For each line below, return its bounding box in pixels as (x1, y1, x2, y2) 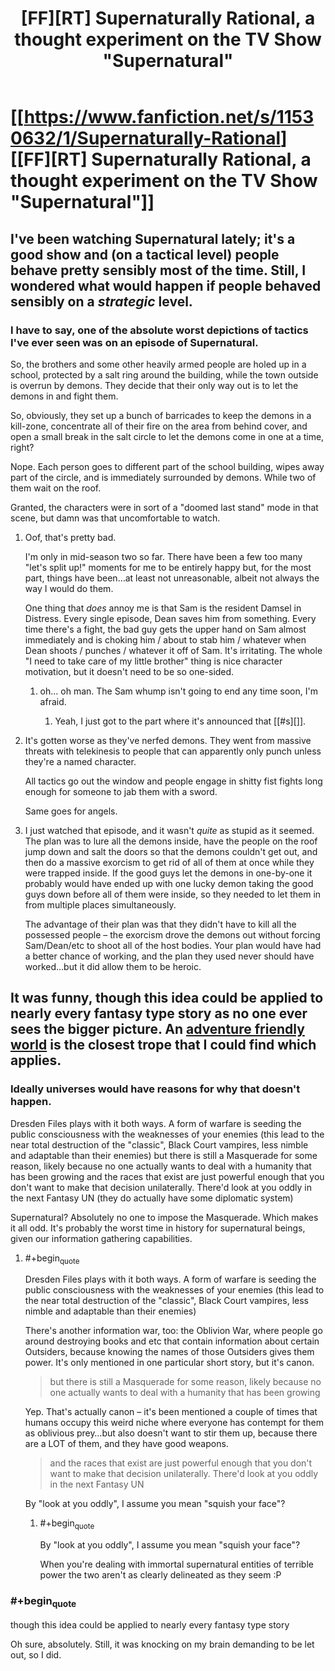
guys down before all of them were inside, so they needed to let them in (24, 888, 322, 900)
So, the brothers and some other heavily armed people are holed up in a (10, 358, 307, 370)
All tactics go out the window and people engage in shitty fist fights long (24, 775, 323, 787)
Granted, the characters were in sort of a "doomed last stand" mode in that (10, 501, 319, 513)
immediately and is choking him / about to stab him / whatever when (24, 633, 307, 646)
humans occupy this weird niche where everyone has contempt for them (24, 1417, 325, 1429)
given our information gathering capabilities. (10, 1232, 193, 1244)
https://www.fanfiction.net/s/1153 (23, 106, 315, 129)
